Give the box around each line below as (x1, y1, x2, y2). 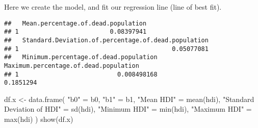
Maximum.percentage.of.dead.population (4, 62, 139, 69)
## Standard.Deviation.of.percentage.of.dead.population (4, 36, 209, 44)
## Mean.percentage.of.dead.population (4, 19, 147, 27)
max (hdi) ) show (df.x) (4, 114, 73, 124)
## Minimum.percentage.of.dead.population (4, 54, 158, 61)
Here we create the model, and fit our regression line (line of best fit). (4, 2, 222, 12)
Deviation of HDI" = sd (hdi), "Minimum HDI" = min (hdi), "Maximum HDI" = (4, 104, 252, 114)
